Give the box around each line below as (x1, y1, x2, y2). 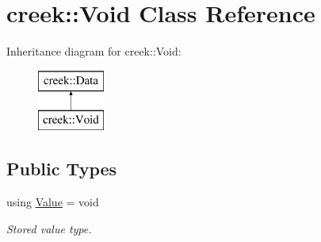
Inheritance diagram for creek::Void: (6, 43, 182, 60)
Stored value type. (6, 220, 92, 236)
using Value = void (6, 194, 99, 210)
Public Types (6, 156, 117, 181)
